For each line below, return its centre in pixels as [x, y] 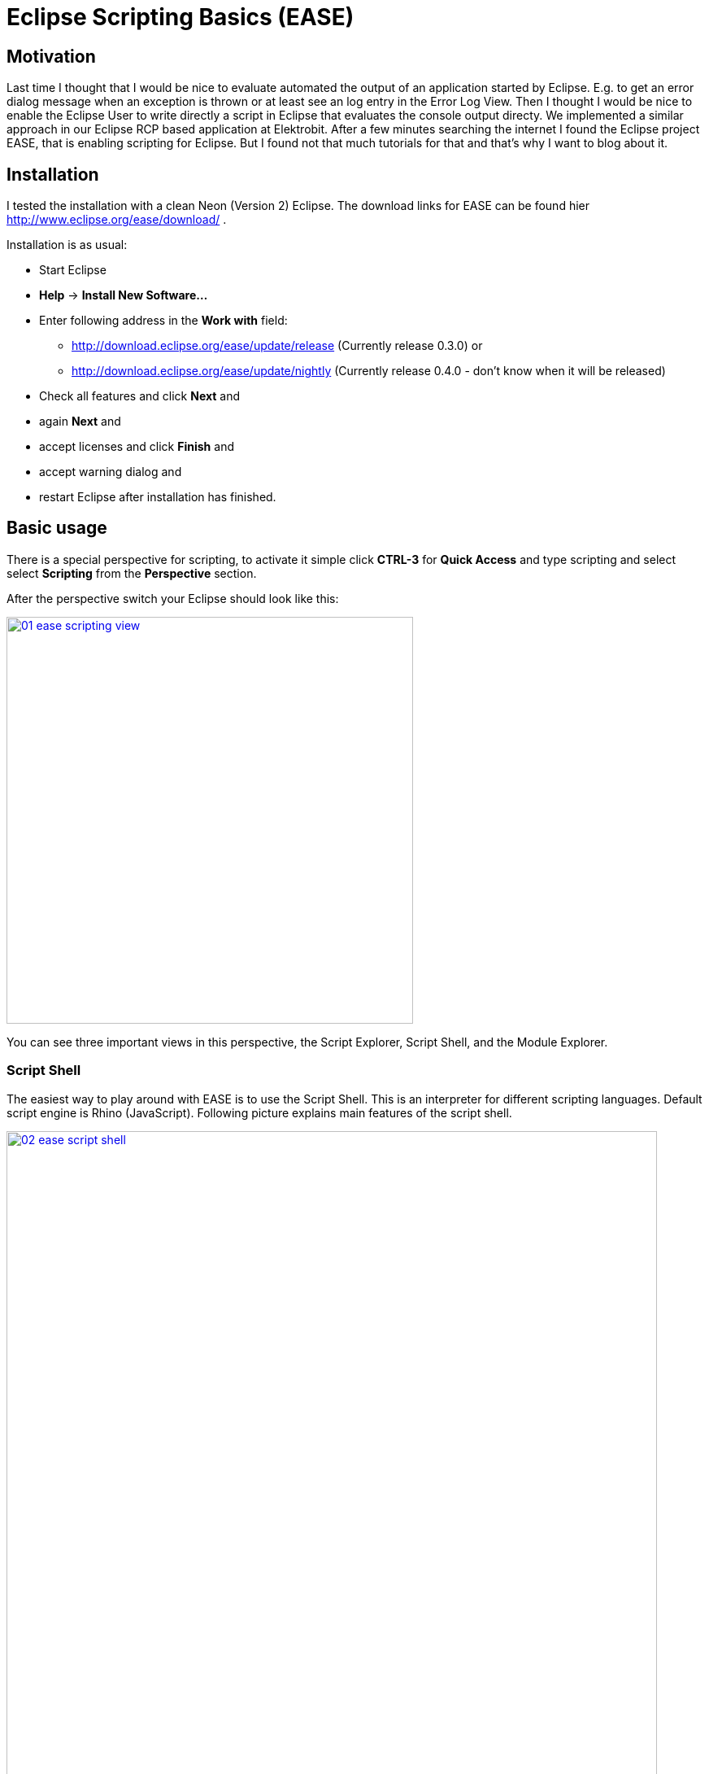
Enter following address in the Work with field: [163, 321]
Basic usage [57, 528]
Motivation [51, 56]
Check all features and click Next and [140, 396]
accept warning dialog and [111, 472]
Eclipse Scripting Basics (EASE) [181, 17]
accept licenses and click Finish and [137, 447]
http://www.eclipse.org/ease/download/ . [117, 220]
